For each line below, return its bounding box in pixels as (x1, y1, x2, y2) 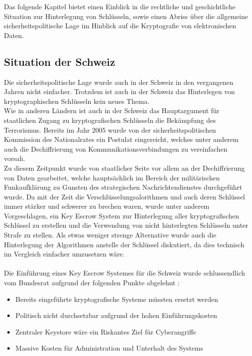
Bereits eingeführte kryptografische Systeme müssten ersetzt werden (15, 294, 218, 304)
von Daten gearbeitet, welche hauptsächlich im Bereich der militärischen (4, 172, 220, 182)
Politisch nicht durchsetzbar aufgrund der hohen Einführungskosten (15, 310, 217, 320)
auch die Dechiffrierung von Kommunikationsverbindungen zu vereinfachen (4, 143, 228, 154)
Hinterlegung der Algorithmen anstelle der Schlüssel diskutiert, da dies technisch (4, 239, 245, 249)
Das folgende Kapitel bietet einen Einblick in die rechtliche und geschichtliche (4, 1, 236, 11)
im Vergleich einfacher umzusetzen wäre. (4, 249, 125, 259)
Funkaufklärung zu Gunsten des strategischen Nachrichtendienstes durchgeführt (4, 182, 242, 192)
